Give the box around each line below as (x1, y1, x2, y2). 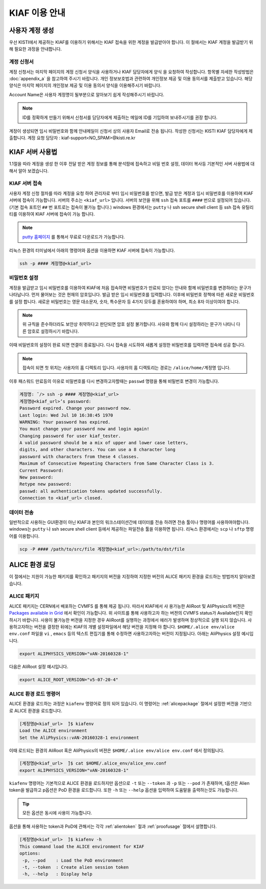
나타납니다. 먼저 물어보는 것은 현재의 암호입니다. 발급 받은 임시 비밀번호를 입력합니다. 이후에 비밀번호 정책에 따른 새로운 (9, 292, 237, 298)
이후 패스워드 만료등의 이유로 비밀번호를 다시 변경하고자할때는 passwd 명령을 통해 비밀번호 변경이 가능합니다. (9, 378, 219, 385)
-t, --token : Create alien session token (22, 864, 129, 870)
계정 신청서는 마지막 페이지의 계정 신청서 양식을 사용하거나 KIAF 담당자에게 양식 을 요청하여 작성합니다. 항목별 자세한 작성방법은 (9, 69, 254, 75)
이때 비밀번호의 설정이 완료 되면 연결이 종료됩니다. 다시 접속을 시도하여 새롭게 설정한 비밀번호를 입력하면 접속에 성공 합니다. (9, 342, 246, 348)
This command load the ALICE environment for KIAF (19, 844, 145, 849)
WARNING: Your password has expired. (19, 419, 111, 425)
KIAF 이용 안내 (9, 7, 66, 18)
